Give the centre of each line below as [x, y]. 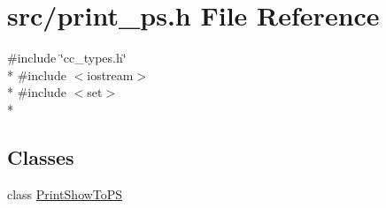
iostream [110, 74]
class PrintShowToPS [65, 193]
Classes [41, 156]
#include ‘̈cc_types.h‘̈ [67, 58]
